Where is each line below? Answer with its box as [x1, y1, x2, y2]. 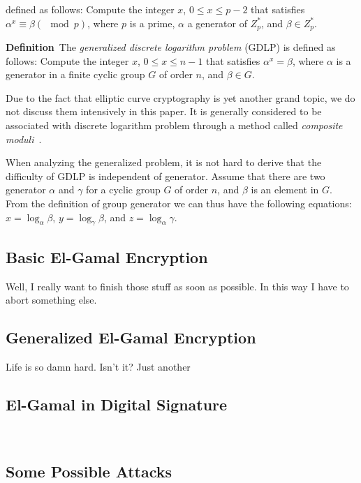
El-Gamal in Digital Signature [6, 393, 228, 415]
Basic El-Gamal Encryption [6, 246, 208, 267]
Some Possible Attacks [6, 460, 172, 482]
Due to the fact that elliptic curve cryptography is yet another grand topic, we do [6, 90, 355, 105]
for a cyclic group [86, 182, 161, 197]
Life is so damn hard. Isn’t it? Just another [6, 359, 191, 373]
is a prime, [129, 15, 175, 30]
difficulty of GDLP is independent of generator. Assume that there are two [6, 168, 325, 183]
